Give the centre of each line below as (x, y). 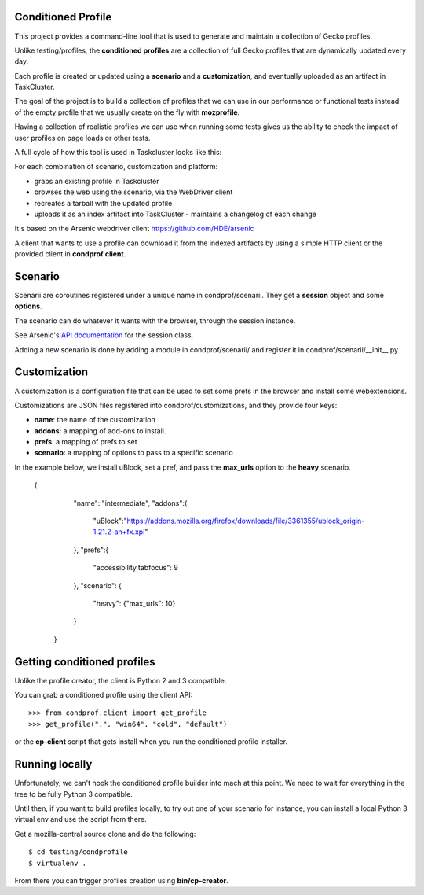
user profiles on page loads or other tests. (82, 138)
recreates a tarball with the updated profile (103, 203)
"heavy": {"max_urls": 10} (134, 603)
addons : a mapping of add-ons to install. (100, 431)
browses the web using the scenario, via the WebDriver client (133, 192)
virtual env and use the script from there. (80, 819)
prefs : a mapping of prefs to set (86, 442)
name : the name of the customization (95, 420)
